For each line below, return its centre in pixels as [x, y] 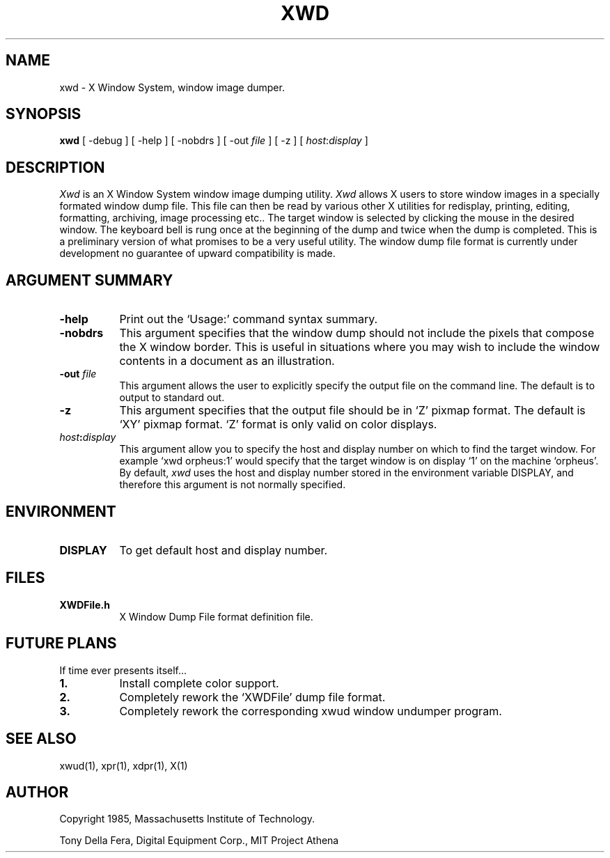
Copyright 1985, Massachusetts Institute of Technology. [187, 819]
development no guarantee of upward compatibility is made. [197, 253]
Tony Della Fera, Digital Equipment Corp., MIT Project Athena [199, 841]
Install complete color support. [199, 683]
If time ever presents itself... [123, 670]
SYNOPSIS [44, 114]
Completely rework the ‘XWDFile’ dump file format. [252, 697]
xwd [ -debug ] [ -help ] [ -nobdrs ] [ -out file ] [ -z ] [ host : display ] [214, 141]
